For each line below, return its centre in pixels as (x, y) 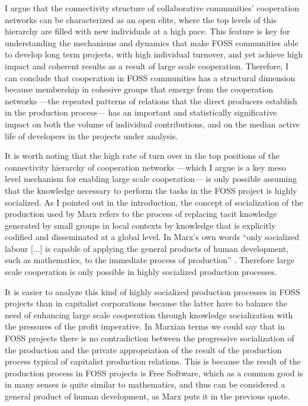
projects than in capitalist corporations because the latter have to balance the (146, 303)
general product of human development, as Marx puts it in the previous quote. (147, 396)
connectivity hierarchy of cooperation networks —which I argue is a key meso (145, 167)
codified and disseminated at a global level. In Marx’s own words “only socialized (152, 237)
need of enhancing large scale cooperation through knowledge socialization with (149, 314)
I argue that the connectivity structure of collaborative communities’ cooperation (152, 8)
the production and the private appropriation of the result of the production (143, 349)
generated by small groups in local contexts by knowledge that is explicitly (140, 225)
